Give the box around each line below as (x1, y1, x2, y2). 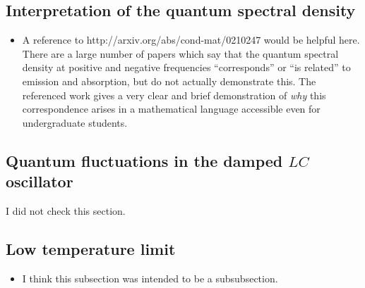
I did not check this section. (6, 203, 126, 218)
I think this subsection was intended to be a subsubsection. (22, 270, 278, 285)
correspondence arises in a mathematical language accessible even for (22, 101, 321, 116)
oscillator (6, 170, 73, 192)
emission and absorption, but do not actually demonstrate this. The (22, 73, 316, 88)
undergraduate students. (22, 115, 128, 130)
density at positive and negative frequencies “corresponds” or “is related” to (22, 60, 351, 75)
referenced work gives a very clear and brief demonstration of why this (22, 87, 326, 102)
